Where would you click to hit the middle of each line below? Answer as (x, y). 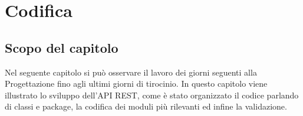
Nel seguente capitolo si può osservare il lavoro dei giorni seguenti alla (131, 72)
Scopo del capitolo (62, 47)
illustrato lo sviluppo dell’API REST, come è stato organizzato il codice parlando (152, 95)
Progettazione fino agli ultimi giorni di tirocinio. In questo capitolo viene (136, 83)
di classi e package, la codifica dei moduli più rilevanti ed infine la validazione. (146, 106)
